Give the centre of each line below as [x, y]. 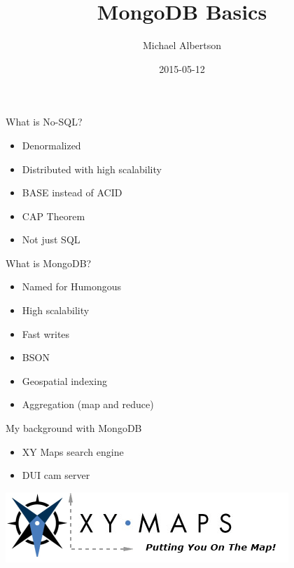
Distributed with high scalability [92, 169]
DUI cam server [56, 475]
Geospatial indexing [64, 380]
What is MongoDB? [49, 263]
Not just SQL [51, 239]
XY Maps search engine [73, 451]
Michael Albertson [182, 45]
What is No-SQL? [44, 122]
